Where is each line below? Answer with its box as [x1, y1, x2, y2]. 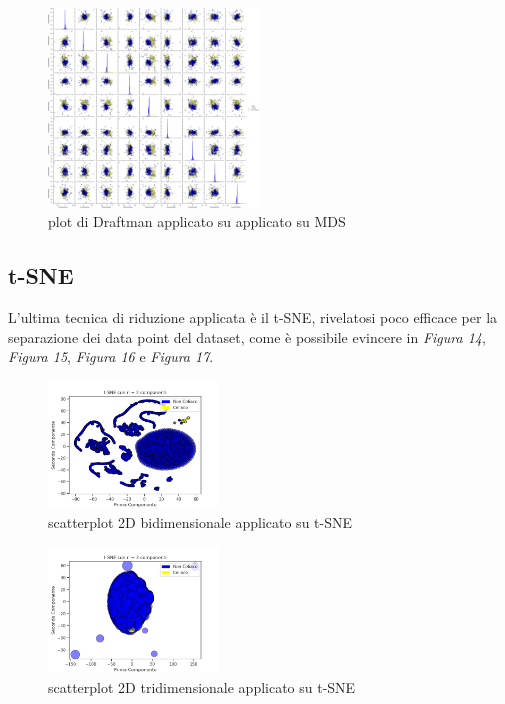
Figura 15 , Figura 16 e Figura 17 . [8, 346, 214, 367]
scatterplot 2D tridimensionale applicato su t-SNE [48, 676, 356, 697]
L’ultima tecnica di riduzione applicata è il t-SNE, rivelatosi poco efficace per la [8, 306, 498, 327]
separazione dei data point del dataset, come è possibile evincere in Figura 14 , [8, 326, 486, 347]
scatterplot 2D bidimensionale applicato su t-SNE [48, 511, 353, 532]
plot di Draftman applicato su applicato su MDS [48, 211, 346, 232]
